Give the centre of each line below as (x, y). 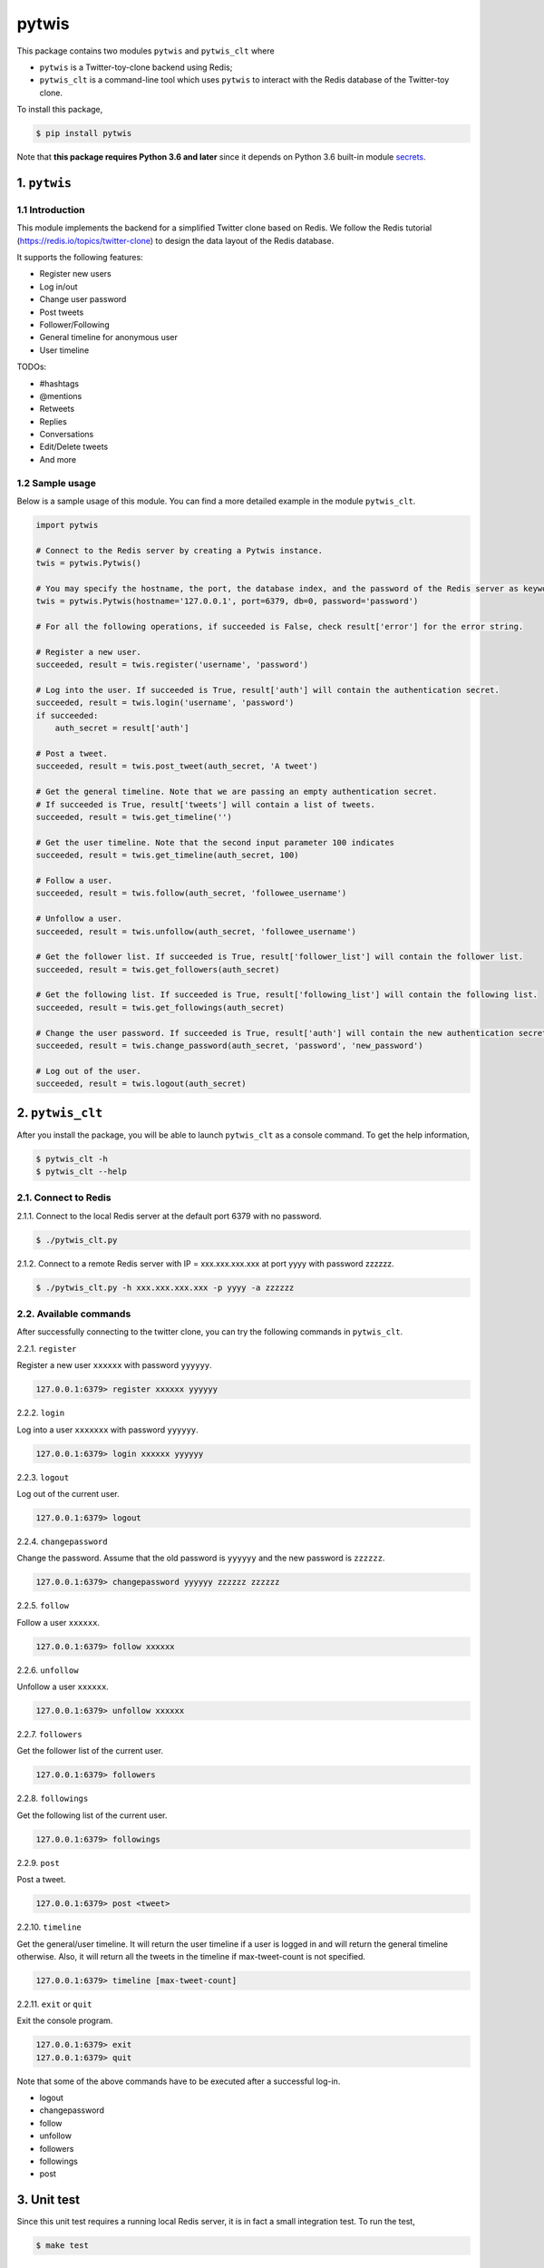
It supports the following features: (80, 258)
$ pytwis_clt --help (81, 1172)
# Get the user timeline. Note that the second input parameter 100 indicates (215, 842)
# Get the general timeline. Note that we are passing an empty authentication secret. (237, 792)
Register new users (76, 274)
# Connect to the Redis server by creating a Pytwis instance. (180, 550)
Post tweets (62, 312)
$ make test (63, 2246)
